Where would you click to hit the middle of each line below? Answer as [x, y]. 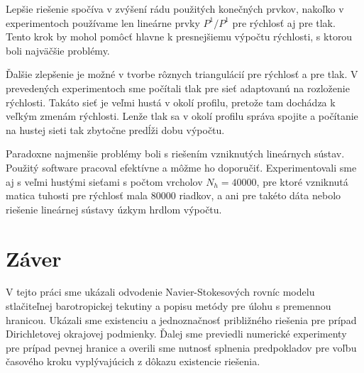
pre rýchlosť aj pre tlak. [284, 22]
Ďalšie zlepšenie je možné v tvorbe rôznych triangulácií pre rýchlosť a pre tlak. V [182, 74]
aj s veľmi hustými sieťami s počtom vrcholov [104, 181]
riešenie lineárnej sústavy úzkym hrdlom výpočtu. [114, 209]
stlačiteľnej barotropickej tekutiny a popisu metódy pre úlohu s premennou [169, 306]
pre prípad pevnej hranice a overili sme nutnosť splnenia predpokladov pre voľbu [181, 347]
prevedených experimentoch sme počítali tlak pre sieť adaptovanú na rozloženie [178, 88]
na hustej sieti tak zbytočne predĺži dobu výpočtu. [115, 129]
